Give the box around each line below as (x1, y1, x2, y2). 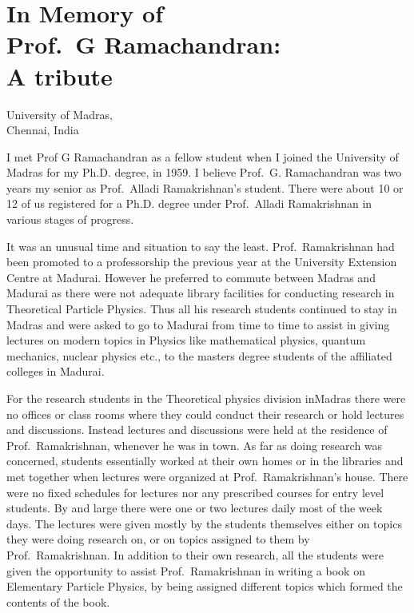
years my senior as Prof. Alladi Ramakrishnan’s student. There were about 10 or (6, 179, 404, 196)
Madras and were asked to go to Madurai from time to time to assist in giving (6, 316, 390, 332)
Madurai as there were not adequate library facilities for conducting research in (6, 285, 395, 301)
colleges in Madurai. (6, 363, 105, 380)
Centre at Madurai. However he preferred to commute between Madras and (6, 269, 376, 285)
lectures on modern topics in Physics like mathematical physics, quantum (6, 332, 366, 348)
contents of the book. (6, 593, 110, 610)
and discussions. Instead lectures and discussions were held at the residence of (6, 421, 388, 438)
